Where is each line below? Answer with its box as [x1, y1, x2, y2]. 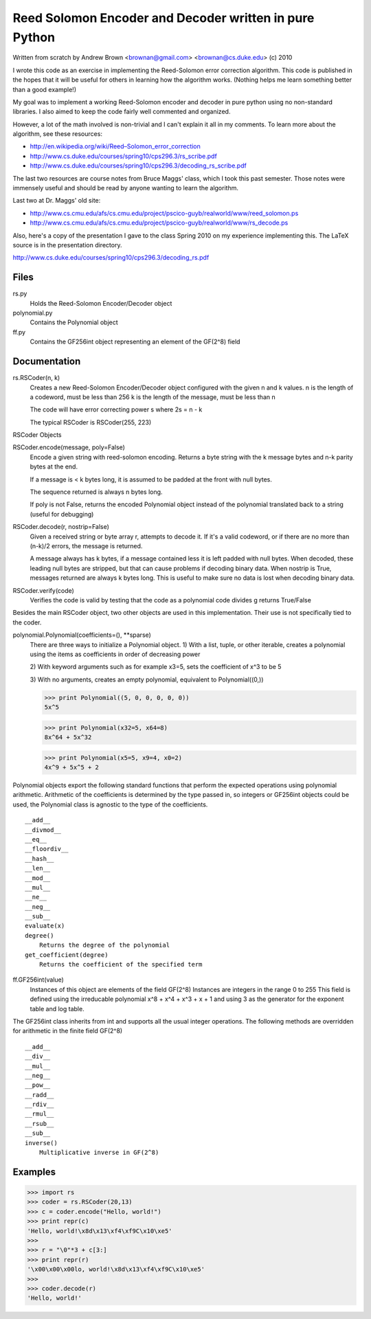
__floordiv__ [25, 845, 69, 853]
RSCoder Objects [12, 431, 62, 439]
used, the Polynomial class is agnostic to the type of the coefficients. [12, 800, 208, 809]
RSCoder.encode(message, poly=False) [12, 443, 125, 451]
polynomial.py [12, 309, 53, 317]
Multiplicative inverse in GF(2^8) [38, 1149, 159, 1157]
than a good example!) [12, 85, 77, 93]
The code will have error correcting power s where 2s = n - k [30, 405, 203, 414]
